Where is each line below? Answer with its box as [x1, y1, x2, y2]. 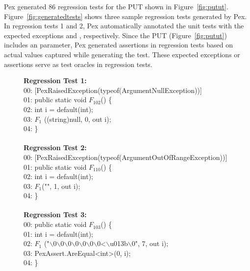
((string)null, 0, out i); [44, 113, 111, 124]
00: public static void [24, 219, 87, 229]
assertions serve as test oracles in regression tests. [4, 59, 152, 69]
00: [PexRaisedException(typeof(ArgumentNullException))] [24, 85, 202, 95]
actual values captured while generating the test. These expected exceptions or [4, 49, 240, 59]
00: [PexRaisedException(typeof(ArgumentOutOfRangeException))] [24, 152, 227, 162]
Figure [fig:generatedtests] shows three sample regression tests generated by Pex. [4, 11, 247, 21]
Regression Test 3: [24, 209, 87, 220]
